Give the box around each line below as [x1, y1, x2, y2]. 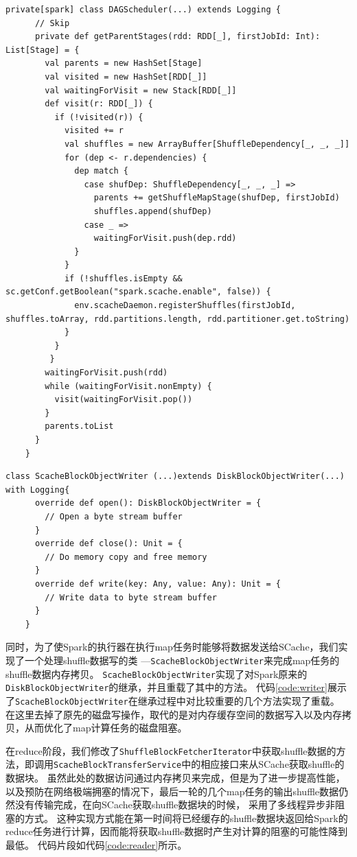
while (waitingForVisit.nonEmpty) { [45, 381, 212, 391]
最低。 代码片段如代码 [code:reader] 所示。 [5, 838, 187, 852]
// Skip [34, 18, 70, 28]
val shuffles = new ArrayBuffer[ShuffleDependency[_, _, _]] [64, 139, 350, 149]
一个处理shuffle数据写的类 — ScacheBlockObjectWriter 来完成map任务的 [24, 653, 340, 667]
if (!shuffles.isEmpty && [64, 273, 183, 283]
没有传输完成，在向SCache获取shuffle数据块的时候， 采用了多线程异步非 [14, 797, 335, 812]
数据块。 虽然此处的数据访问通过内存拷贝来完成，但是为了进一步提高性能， [5, 771, 345, 785]
